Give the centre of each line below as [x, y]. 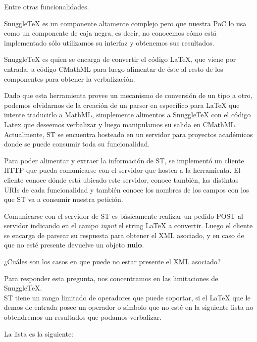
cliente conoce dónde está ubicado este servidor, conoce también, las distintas [121, 179]
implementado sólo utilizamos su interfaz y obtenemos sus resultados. [109, 42]
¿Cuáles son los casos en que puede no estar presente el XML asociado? [112, 262]
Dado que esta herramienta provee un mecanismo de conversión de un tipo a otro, [128, 95]
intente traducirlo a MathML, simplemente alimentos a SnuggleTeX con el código [128, 115]
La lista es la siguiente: [39, 333]
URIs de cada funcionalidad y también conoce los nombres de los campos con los [127, 189]
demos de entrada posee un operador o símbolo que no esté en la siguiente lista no [129, 307]
